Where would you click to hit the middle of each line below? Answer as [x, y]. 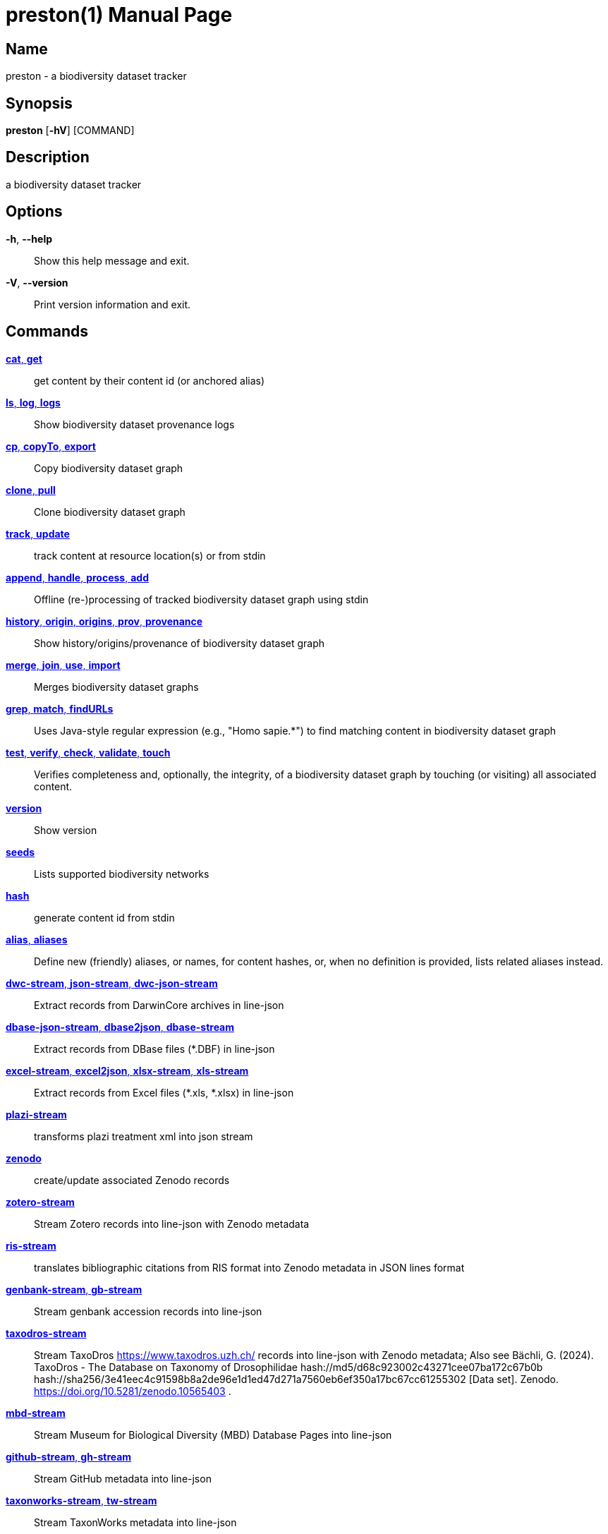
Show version [66, 830]
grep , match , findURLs [60, 708]
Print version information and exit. [113, 304]
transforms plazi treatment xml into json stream [144, 1136]
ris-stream [31, 1245]
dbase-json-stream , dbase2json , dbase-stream [120, 1027]
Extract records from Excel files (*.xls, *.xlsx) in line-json [164, 1092]
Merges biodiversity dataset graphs [116, 687]
